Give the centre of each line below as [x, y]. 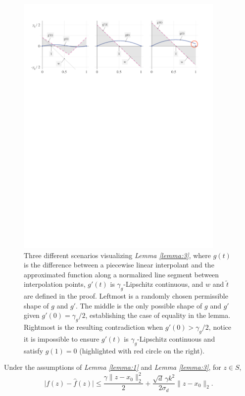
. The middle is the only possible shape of [139, 305]
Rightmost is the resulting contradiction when [94, 327]
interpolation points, [55, 284]
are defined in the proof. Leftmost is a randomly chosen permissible [126, 296]
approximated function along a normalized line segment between [122, 274]
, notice [220, 327]
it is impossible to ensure [62, 338]
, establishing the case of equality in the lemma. [158, 315]
